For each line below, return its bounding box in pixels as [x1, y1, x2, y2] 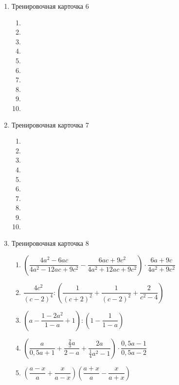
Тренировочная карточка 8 [11, 238, 89, 248]
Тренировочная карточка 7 [11, 119, 89, 129]
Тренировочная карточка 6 [11, 1, 89, 11]
